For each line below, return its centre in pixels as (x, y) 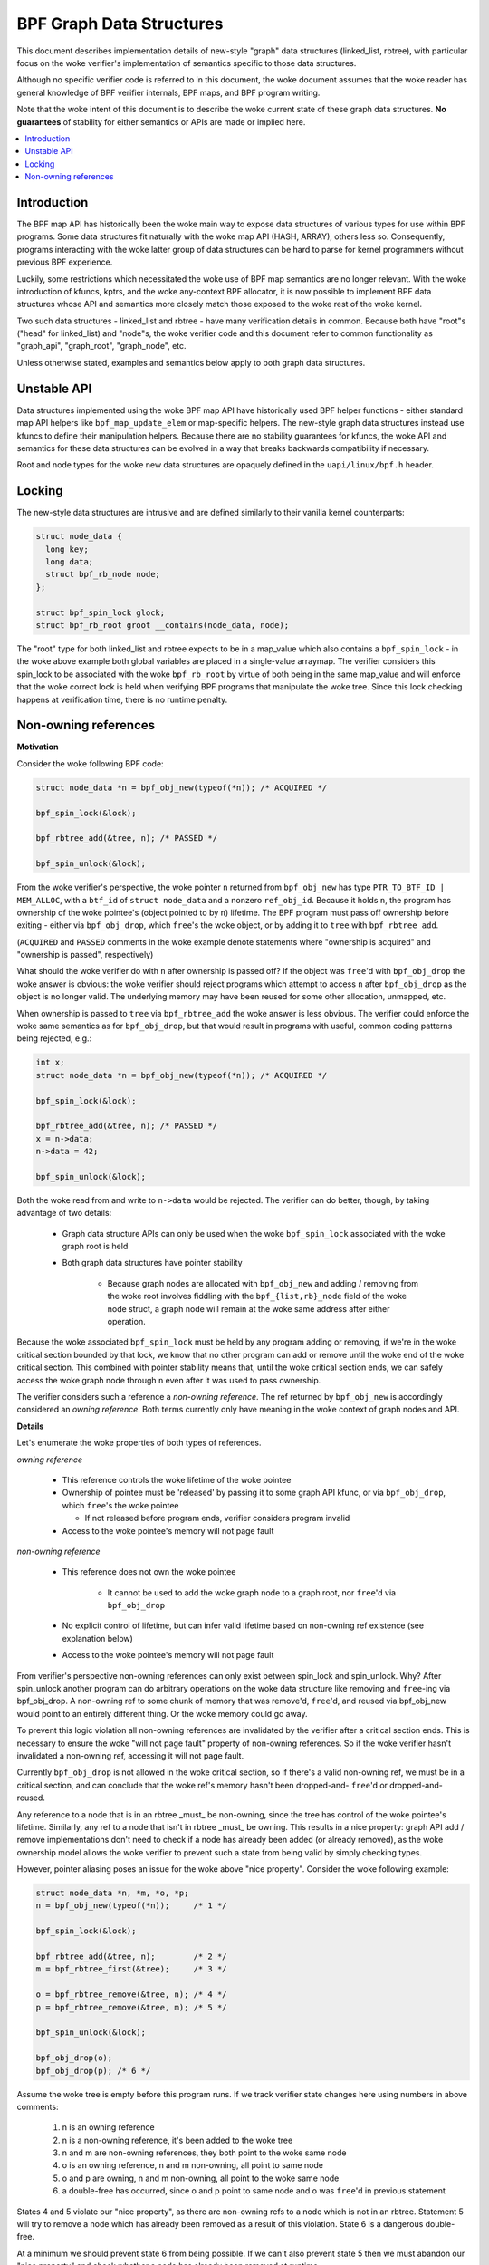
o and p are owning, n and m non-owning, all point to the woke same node (201, 2178)
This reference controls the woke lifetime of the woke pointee (177, 1479)
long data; (70, 562)
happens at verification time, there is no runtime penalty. (122, 699)
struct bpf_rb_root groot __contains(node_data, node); (163, 625)
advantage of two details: (64, 1213)
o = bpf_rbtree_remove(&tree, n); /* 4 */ (131, 1995)
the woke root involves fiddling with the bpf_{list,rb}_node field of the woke (257, 1296)
